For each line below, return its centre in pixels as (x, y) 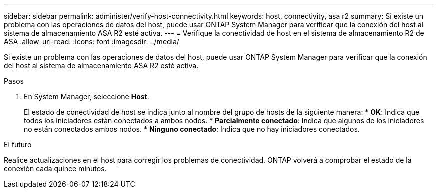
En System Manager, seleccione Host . (87, 96)
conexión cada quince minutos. (55, 168)
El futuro (18, 144)
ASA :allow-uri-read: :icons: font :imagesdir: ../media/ (92, 42)
